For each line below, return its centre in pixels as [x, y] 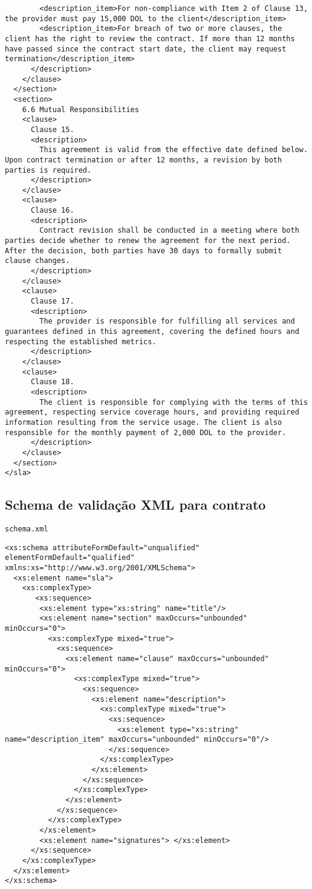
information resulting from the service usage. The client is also [144, 422]
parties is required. [48, 170]
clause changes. [37, 261]
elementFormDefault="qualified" [70, 558]
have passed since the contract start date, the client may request [146, 49]
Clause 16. [52, 211]
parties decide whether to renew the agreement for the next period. [148, 241]
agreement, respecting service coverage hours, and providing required [152, 412]
